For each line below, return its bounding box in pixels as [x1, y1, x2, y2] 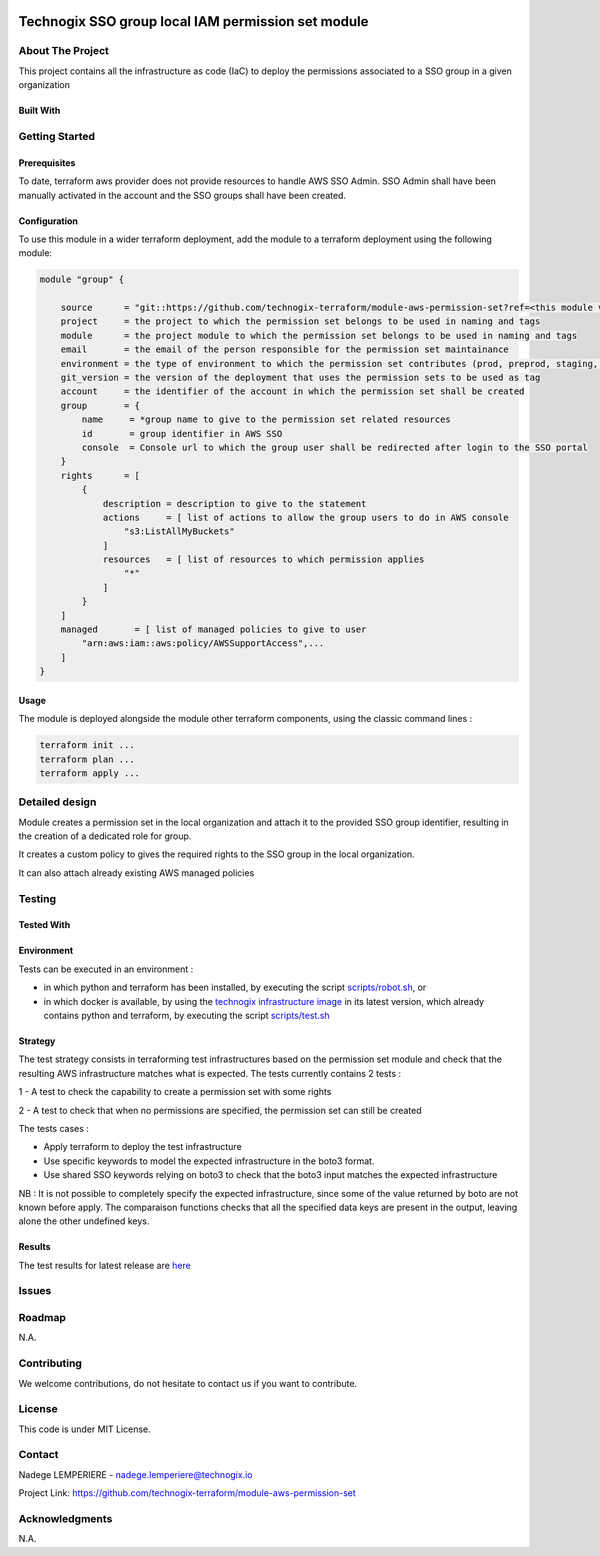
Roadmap [18, 1311, 67, 1324]
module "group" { [39, 274, 125, 285]
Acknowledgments [18, 1511, 113, 1525]
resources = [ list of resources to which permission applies [102, 554, 425, 565]
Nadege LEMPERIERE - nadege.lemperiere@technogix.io [18, 1468, 253, 1480]
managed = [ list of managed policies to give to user [60, 624, 367, 635]
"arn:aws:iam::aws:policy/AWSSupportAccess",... [81, 638, 325, 649]
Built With [18, 105, 61, 117]
